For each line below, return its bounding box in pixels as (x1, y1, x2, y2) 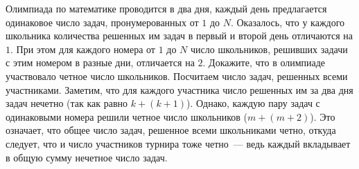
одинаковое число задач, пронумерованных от (6, 14, 199, 29)
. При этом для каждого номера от (10, 41, 155, 56)
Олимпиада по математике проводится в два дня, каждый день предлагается (6, 1, 327, 15)
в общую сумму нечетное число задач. (6, 150, 168, 164)
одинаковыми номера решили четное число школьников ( (6, 109, 247, 123)
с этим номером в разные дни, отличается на (6, 55, 195, 70)
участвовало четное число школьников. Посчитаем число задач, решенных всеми (6, 68, 348, 83)
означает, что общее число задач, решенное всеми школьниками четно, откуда (6, 123, 336, 137)
